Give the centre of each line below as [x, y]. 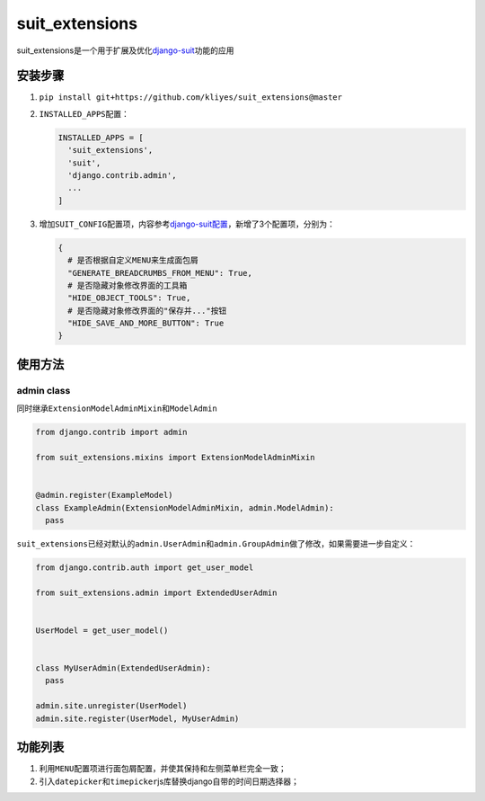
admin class [44, 390]
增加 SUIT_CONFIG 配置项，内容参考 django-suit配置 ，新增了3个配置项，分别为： [187, 224]
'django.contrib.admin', [122, 175]
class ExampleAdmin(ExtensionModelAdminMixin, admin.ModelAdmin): [185, 507]
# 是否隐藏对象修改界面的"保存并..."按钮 [147, 311]
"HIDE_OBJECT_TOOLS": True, [129, 298]
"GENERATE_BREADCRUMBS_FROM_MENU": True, [160, 273]
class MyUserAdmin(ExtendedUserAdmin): [123, 668]
